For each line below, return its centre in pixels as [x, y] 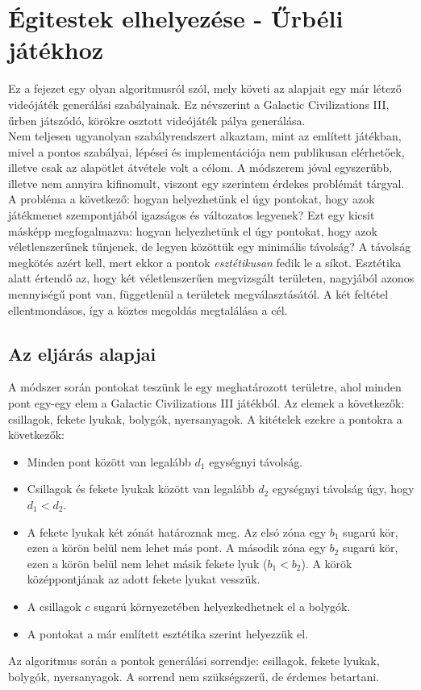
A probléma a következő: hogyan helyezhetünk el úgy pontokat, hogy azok [192, 199]
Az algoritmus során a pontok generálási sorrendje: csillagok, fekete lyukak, [194, 661]
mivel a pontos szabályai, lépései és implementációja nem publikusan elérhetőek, [206, 151]
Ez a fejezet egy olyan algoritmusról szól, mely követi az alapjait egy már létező [205, 88]
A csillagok [54, 606]
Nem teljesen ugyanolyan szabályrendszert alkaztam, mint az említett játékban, [205, 136]
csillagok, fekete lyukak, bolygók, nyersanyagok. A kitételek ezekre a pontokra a [205, 418]
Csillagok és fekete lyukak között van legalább [141, 489]
